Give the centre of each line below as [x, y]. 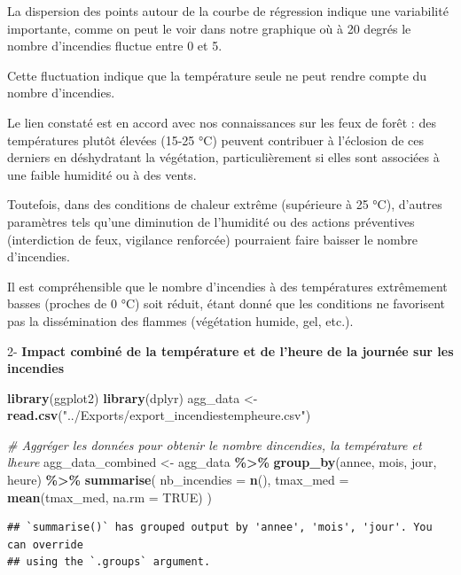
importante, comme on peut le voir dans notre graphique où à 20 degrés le [209, 28]
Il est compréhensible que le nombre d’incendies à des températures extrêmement [227, 286]
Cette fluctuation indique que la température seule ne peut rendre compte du [217, 75]
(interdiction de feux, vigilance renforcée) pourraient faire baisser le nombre [212, 239]
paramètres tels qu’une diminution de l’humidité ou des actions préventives [211, 221]
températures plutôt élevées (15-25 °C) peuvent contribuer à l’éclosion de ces [215, 140]
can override [45, 544]
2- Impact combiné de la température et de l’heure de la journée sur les [230, 350]
